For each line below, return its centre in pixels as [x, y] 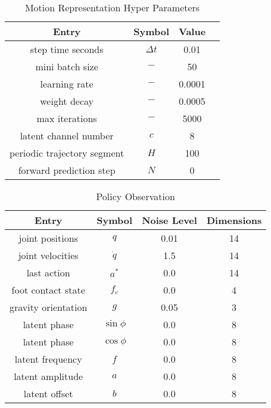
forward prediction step [67, 170]
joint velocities [48, 255]
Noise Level [169, 220]
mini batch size [67, 66]
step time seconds [67, 49]
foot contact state [48, 290]
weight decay [67, 101]
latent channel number [67, 136]
